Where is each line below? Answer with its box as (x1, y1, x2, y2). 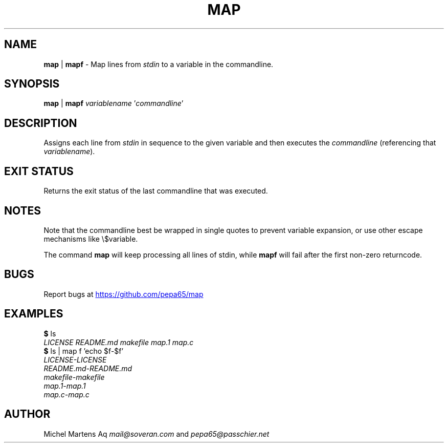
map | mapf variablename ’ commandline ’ (43, 99, 184, 108)
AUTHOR (4, 408, 51, 421)
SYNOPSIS (4, 77, 60, 91)
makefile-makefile (43, 372, 105, 381)
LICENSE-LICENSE (43, 355, 107, 364)
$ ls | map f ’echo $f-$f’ (43, 346, 124, 355)
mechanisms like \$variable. (43, 234, 138, 243)
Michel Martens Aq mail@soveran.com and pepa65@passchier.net (43, 429, 270, 438)
